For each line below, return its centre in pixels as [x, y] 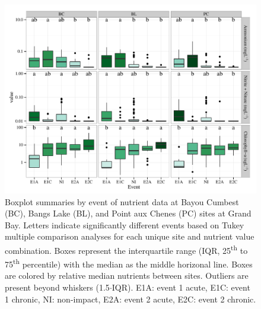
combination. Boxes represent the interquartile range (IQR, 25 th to [126, 249]
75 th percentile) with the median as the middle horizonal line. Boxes [129, 263]
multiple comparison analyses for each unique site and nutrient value [130, 236]
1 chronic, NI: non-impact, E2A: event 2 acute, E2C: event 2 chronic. [130, 299]
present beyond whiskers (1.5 [57, 287]
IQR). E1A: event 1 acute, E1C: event [181, 287]
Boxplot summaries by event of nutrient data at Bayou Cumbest [122, 201]
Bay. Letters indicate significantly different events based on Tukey [125, 224]
